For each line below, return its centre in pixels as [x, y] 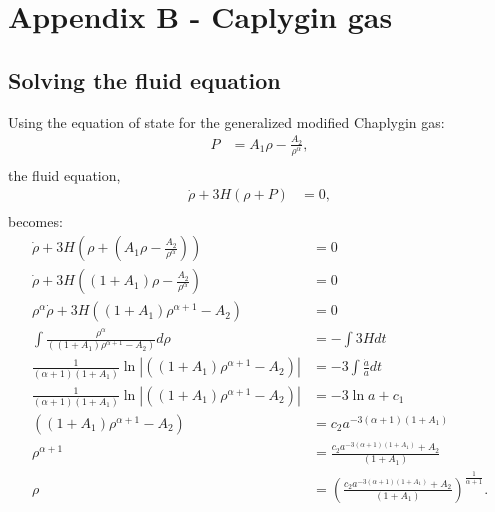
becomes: [35, 221]
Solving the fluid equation [144, 79]
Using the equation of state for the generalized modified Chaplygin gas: [226, 121]
